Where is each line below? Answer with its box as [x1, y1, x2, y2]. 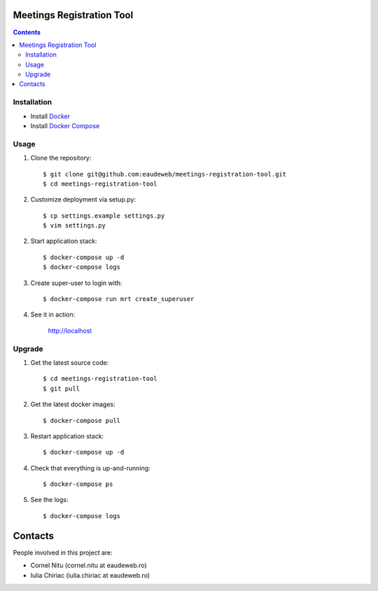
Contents [13, 28, 41, 36]
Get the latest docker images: [30, 400, 115, 409]
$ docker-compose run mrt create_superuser [43, 295, 195, 303]
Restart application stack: [30, 431, 104, 440]
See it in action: [30, 310, 76, 319]
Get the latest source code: [30, 358, 109, 367]
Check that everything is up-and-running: [30, 464, 150, 472]
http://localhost [48, 326, 92, 335]
